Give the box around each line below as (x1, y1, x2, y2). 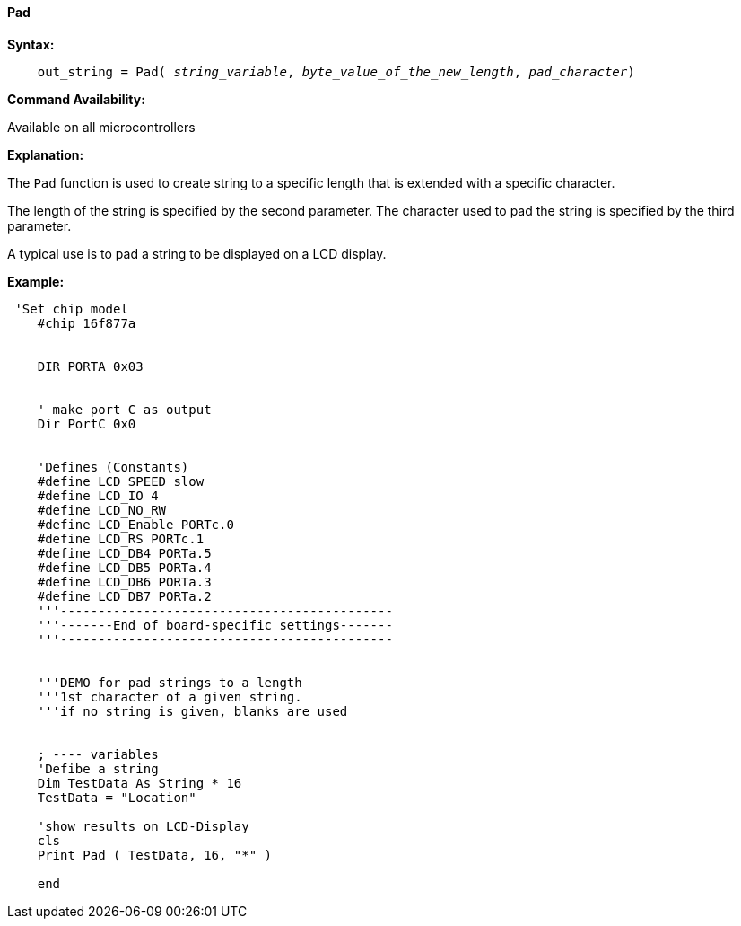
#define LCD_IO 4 (37, 488, 159, 503)
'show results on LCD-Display (37, 818, 249, 833)
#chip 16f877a (37, 315, 136, 331)
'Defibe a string (37, 761, 159, 776)
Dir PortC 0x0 (37, 416, 136, 431)
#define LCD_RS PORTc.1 (37, 531, 205, 546)
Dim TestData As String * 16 (37, 775, 242, 790)
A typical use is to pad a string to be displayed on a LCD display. (7, 245, 387, 261)
